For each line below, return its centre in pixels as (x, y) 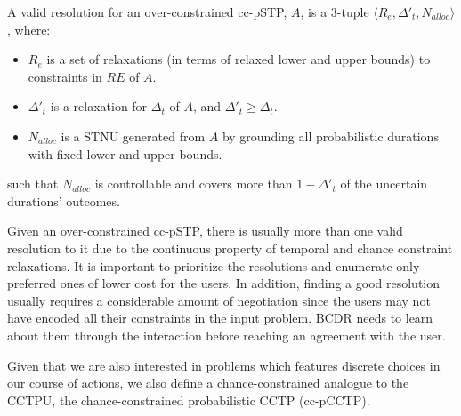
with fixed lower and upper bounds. (125, 153)
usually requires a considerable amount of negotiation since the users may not (219, 300)
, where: (29, 29)
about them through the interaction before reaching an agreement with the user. (226, 335)
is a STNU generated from (133, 136)
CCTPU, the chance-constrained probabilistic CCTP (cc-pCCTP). (189, 400)
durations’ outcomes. (64, 200)
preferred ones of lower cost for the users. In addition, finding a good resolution (224, 283)
